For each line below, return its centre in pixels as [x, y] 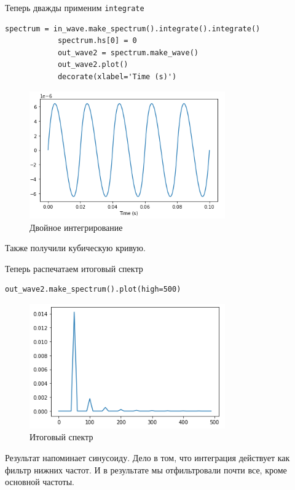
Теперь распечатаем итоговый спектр [74, 268]
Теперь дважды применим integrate [75, 7]
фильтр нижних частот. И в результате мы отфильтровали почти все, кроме [146, 469]
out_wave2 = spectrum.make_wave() [128, 52]
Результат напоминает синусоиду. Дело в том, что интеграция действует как [147, 458]
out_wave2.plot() [93, 65]
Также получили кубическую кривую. [75, 248]
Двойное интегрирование [76, 227]
